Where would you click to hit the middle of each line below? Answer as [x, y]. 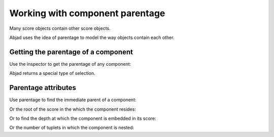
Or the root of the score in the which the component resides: [73, 109]
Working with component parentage [87, 13]
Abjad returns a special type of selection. [53, 73]
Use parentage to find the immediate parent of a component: [73, 100]
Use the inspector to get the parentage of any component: [70, 64]
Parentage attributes [43, 88]
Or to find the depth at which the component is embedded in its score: [83, 118]
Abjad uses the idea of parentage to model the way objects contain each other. [92, 37]
